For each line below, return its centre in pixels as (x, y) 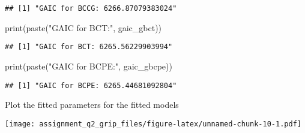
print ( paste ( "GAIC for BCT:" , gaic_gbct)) (83, 27)
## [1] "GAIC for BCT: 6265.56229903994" (89, 47)
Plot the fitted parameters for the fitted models (92, 105)
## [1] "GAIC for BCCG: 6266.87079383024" (91, 8)
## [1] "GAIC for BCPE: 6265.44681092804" (91, 85)
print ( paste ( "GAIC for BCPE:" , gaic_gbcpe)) (89, 66)
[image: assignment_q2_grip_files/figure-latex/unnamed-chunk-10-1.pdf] (153, 124)
